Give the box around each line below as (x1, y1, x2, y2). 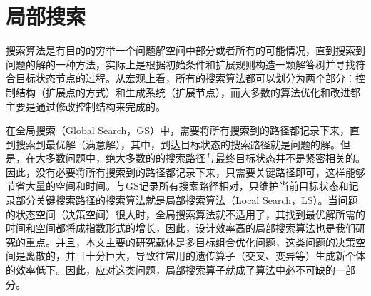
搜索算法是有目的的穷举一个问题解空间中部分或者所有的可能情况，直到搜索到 (6, 43, 365, 58)
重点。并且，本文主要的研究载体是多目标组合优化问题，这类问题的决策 (25, 234, 355, 249)
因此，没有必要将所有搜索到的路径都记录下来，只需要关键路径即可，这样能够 (6, 164, 365, 179)
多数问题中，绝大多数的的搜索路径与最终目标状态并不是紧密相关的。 (45, 150, 365, 165)
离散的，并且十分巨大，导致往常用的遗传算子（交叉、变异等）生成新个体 (25, 248, 365, 263)
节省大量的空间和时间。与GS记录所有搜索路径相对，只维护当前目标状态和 (6, 178, 349, 193)
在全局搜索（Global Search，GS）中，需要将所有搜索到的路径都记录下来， (6, 123, 350, 138)
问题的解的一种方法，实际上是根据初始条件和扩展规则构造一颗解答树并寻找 (6, 56, 355, 71)
